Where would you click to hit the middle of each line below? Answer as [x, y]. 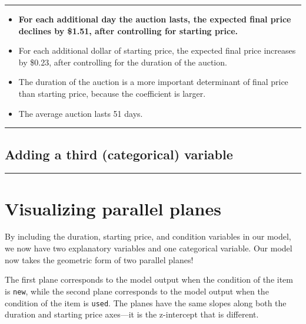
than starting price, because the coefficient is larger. [112, 93]
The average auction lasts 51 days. [81, 113]
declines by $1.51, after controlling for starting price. [128, 30]
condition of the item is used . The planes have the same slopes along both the [146, 302]
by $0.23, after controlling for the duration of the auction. [123, 62]
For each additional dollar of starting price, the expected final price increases [157, 50]
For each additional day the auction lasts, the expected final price [155, 19]
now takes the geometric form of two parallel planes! [99, 259]
